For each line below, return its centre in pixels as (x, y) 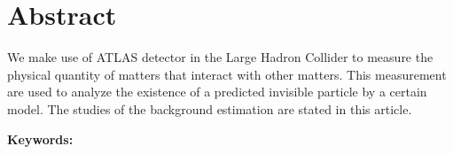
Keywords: (40, 139)
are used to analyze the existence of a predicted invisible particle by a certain (217, 92)
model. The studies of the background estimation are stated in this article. (210, 108)
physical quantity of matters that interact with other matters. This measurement (227, 74)
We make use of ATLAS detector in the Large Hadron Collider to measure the (220, 57)
